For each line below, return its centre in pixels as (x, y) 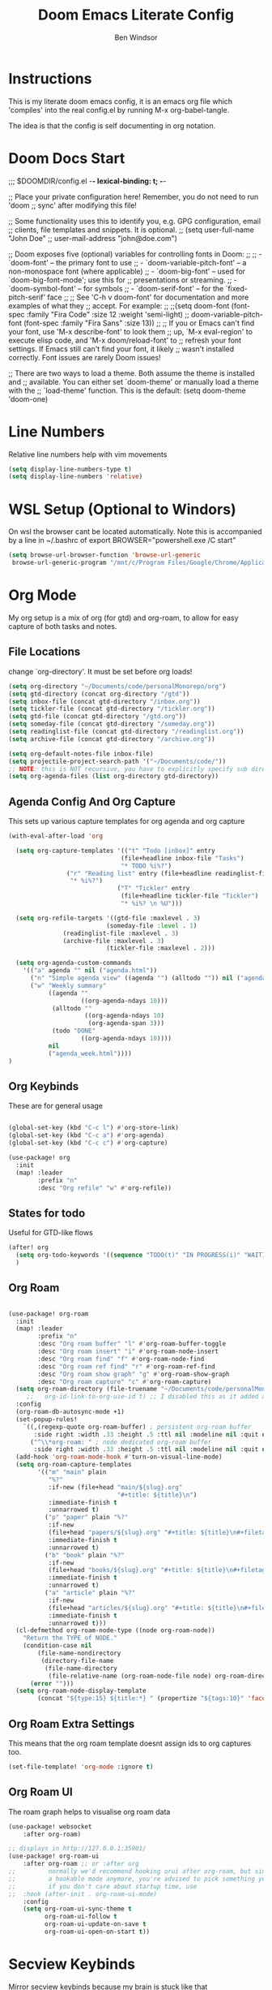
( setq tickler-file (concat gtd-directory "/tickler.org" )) (112, 709)
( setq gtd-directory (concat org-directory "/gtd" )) (99, 694)
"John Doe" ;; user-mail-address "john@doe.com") (93, 238)
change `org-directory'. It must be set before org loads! (100, 671)
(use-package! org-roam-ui (54, 1856)
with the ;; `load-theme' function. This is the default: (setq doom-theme (127, 390)
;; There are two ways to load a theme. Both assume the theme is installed (132, 373)
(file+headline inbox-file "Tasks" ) (182, 858)
